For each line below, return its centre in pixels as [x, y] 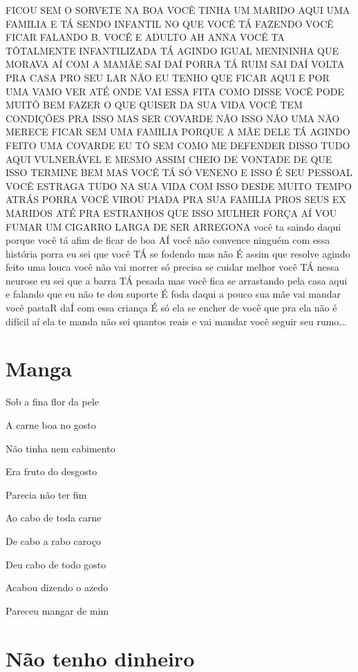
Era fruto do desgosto [51, 471]
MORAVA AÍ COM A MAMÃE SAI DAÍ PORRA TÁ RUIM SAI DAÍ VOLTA [175, 64]
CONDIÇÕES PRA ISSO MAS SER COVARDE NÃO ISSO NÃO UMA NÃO [173, 118]
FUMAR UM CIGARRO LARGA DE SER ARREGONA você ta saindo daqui [173, 226]
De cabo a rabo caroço [53, 540]
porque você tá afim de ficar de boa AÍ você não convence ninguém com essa [168, 240]
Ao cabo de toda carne [54, 518]
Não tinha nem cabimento [60, 448]
